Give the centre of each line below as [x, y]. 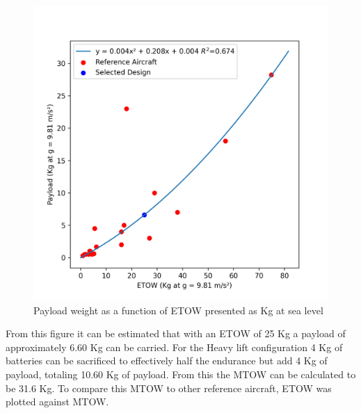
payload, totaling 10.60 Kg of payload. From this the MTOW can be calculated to [181, 374]
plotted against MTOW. [57, 402]
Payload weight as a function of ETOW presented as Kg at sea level [178, 310]
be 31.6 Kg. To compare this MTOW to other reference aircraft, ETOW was [169, 388]
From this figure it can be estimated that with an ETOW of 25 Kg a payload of [176, 333]
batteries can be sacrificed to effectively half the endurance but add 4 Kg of [167, 361]
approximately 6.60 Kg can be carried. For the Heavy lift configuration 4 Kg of [174, 347]
